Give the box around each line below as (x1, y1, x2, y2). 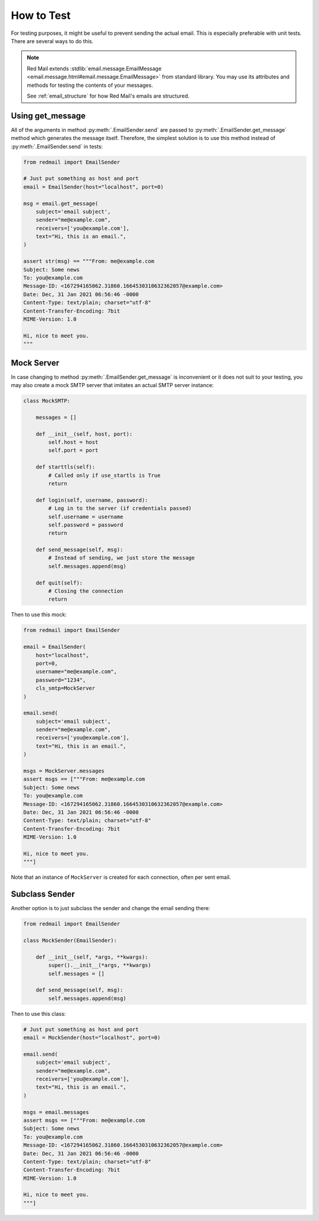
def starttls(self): (35, 464, 96, 470)
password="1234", (35, 677, 86, 683)
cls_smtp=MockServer (35, 685, 96, 691)
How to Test (11, 9, 71, 22)
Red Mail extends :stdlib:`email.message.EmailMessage (27, 65, 162, 72)
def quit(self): (35, 579, 83, 586)
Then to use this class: (11, 1010, 66, 1017)
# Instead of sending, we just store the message (48, 554, 195, 561)
